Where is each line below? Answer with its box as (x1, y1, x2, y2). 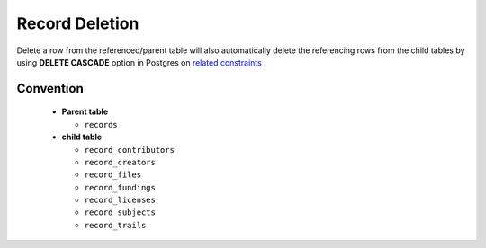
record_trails (84, 220, 147, 230)
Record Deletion (16, 13, 139, 33)
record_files (84, 170, 142, 180)
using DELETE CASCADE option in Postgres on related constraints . (16, 57, 267, 67)
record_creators (84, 157, 157, 167)
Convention (16, 81, 85, 96)
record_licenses (84, 195, 157, 206)
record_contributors (84, 145, 175, 155)
